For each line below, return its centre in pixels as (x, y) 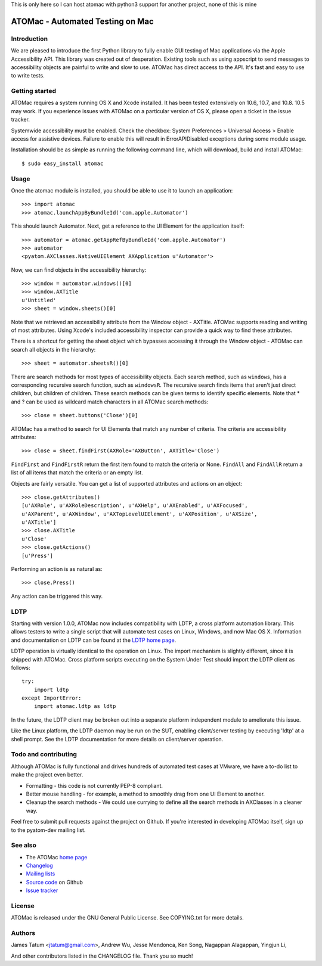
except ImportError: (52, 698)
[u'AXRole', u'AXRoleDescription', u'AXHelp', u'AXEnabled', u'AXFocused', (135, 506)
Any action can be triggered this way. (57, 596)
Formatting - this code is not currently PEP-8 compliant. (95, 785)
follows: (21, 667)
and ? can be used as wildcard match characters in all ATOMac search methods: (110, 402)
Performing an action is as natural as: (57, 569)
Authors (23, 933)
